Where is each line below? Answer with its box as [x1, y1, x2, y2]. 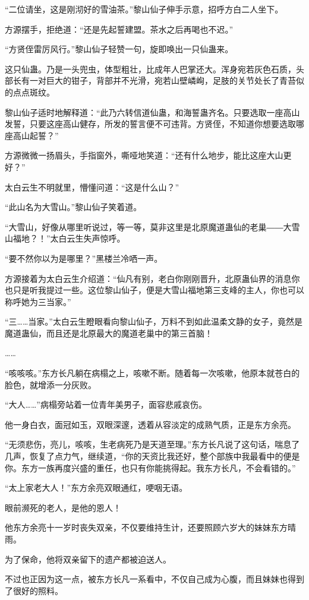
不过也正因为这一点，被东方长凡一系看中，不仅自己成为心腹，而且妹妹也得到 [5, 573, 304, 585]
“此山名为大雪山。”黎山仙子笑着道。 [5, 201, 142, 213]
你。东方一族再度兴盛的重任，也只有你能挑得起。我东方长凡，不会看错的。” [5, 461, 296, 474]
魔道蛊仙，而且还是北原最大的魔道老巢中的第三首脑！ [5, 326, 213, 339]
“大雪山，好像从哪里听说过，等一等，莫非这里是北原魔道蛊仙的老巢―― [5, 220, 283, 233]
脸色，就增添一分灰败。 [5, 378, 96, 391]
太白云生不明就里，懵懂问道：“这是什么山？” [5, 180, 179, 193]
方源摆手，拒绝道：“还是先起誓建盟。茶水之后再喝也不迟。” [5, 23, 234, 35]
